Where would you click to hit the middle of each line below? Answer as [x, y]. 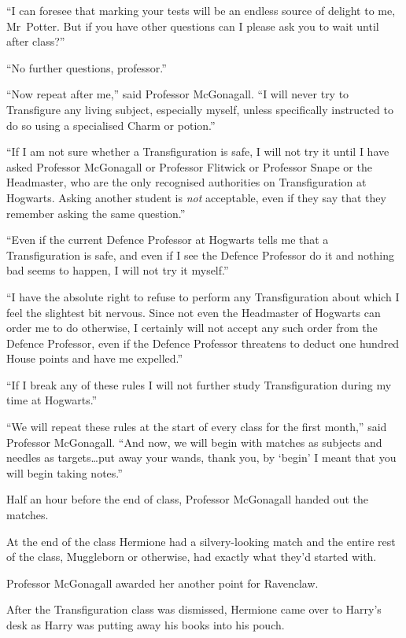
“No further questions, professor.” [87, 67]
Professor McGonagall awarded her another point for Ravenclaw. [162, 583]
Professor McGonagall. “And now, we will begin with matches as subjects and [194, 442]
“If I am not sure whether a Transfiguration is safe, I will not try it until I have [198, 151]
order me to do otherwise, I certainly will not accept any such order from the [192, 328]
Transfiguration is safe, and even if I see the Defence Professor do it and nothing [200, 254]
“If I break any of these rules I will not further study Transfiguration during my [199, 384]
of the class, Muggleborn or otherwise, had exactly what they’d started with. [192, 557]
